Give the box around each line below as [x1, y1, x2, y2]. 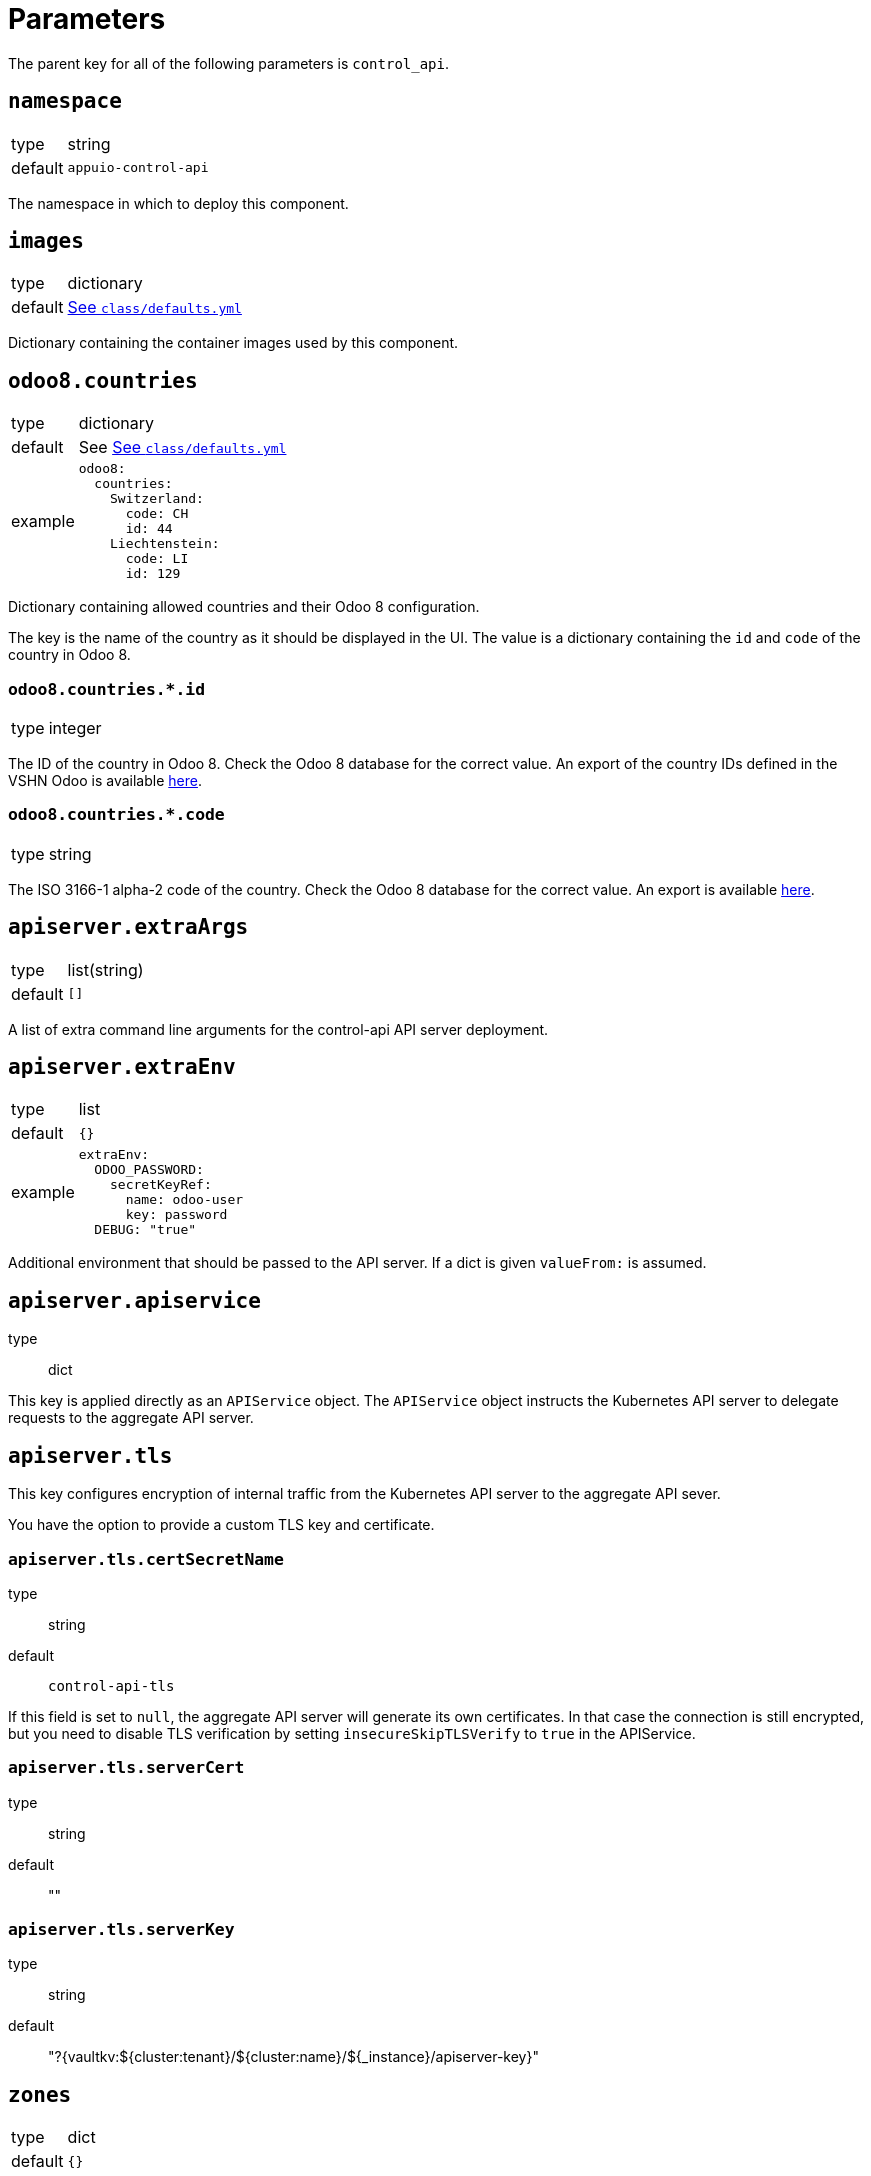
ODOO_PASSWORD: [94, 1162, 204, 1178]
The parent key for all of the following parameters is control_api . [8, 54, 450, 72]
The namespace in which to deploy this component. [8, 194, 349, 212]
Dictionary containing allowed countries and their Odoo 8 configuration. [8, 598, 480, 616]
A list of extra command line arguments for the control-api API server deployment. [8, 1020, 549, 1038]
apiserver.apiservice [8, 1288, 261, 1313]
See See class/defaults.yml [78, 437, 287, 458]
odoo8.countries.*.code [8, 805, 225, 825]
